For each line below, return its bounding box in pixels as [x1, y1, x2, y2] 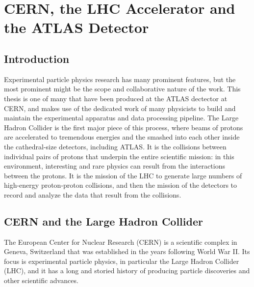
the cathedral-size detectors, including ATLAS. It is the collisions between [4, 141, 227, 151]
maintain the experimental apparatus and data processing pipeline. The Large [4, 113, 239, 123]
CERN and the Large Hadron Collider [4, 213, 203, 229]
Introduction [4, 51, 70, 66]
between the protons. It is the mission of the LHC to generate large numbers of [4, 170, 242, 180]
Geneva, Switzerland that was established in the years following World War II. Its [4, 246, 250, 257]
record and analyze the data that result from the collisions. [4, 189, 181, 200]
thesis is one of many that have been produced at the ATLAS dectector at [4, 93, 228, 103]
